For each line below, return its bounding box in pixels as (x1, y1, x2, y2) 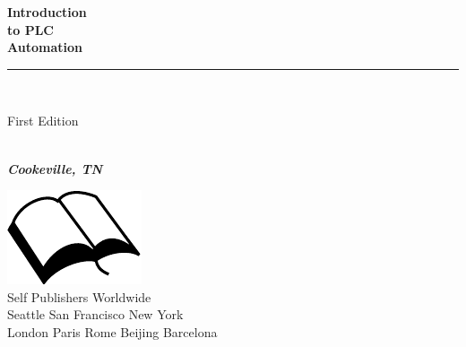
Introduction (7, 3, 87, 21)
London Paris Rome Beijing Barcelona (7, 322, 218, 341)
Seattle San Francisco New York (7, 305, 184, 324)
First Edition (7, 111, 79, 130)
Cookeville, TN (7, 159, 103, 178)
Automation (7, 38, 82, 56)
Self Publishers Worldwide (7, 287, 151, 306)
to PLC (7, 20, 54, 39)
